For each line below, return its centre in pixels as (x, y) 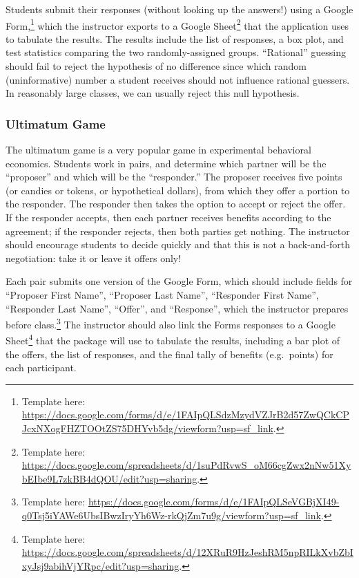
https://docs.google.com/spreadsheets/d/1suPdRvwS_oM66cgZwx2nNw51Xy (186, 465)
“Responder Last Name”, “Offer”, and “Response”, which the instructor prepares (177, 308)
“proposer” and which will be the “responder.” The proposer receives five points (174, 177)
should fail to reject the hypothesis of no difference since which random (156, 66)
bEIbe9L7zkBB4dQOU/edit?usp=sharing (109, 478)
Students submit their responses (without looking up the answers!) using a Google (179, 9)
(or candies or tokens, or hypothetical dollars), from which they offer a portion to (178, 190)
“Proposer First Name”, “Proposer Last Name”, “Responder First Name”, (162, 294)
